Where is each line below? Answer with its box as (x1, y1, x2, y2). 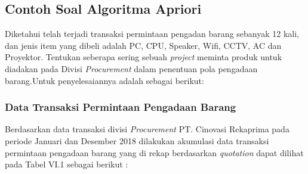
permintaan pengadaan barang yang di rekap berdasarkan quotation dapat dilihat (5, 146, 304, 159)
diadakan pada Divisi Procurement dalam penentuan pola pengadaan (5, 62, 258, 74)
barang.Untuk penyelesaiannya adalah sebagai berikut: (5, 74, 204, 86)
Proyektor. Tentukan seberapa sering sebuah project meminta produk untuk (5, 51, 282, 63)
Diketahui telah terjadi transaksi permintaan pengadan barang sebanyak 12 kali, (5, 27, 299, 40)
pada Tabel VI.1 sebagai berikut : (5, 158, 128, 170)
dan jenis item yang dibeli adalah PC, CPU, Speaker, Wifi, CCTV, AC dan (5, 39, 282, 51)
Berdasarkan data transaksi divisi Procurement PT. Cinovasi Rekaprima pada (5, 123, 289, 135)
